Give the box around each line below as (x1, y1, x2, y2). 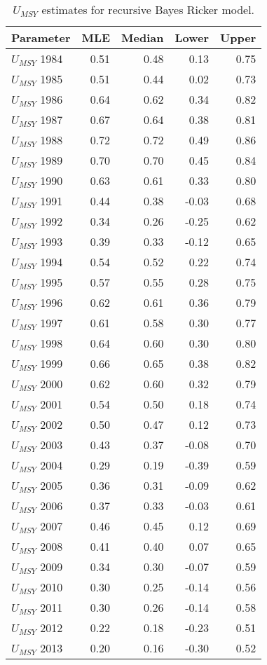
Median (121, 29, 164, 46)
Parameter (11, 29, 71, 46)
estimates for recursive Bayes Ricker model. (41, 1, 255, 18)
